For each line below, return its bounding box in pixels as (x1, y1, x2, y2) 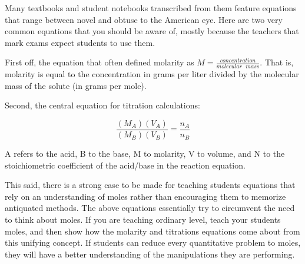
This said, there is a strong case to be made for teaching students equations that (5, 179, 296, 191)
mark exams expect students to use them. (5, 36, 155, 48)
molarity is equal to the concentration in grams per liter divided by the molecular (5, 68, 299, 80)
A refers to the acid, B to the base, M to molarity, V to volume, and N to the (5, 147, 285, 160)
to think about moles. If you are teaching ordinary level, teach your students (5, 213, 281, 226)
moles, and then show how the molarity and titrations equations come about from (5, 225, 300, 237)
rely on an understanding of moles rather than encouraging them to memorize (5, 190, 286, 202)
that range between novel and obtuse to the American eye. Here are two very (5, 13, 283, 25)
